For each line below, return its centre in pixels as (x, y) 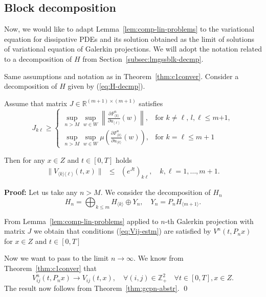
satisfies (151, 103)
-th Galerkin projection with (209, 221)
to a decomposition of (38, 58)
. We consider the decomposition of (156, 192)
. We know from (159, 258)
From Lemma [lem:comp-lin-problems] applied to (81, 221)
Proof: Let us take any (41, 192)
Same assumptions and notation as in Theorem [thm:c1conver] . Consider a (121, 76)
